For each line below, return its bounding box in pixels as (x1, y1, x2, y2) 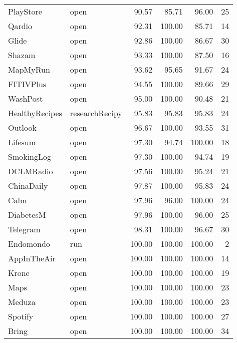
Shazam (8, 49, 36, 61)
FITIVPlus (8, 78, 47, 90)
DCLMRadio (8, 165, 53, 177)
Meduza (8, 296, 36, 307)
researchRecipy (70, 107, 122, 119)
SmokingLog (8, 151, 52, 162)
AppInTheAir (8, 252, 56, 264)
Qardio (8, 20, 33, 32)
